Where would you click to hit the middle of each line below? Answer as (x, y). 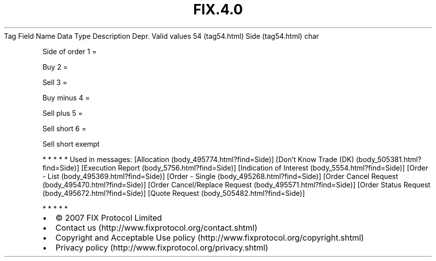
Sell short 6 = (64, 128)
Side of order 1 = (70, 51)
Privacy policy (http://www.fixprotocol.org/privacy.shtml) (162, 247)
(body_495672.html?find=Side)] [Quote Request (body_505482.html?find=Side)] (174, 193)
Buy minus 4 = (66, 97)
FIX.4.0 (218, 9)
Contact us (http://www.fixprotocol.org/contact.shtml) (157, 227)
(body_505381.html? (389, 159)
